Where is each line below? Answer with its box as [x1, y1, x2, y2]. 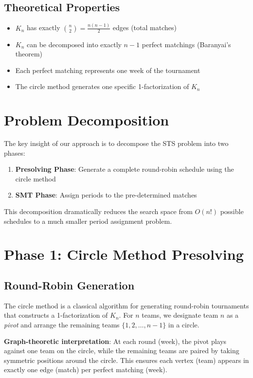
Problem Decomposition [4, 110, 169, 130]
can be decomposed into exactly [27, 39, 122, 49]
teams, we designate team [142, 310, 218, 320]
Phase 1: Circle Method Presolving [4, 244, 244, 264]
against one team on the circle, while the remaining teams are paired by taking [4, 345, 239, 356]
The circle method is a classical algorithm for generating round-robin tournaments [4, 300, 249, 310]
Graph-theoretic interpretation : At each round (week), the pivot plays [4, 336, 227, 346]
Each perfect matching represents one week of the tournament [15, 65, 200, 75]
